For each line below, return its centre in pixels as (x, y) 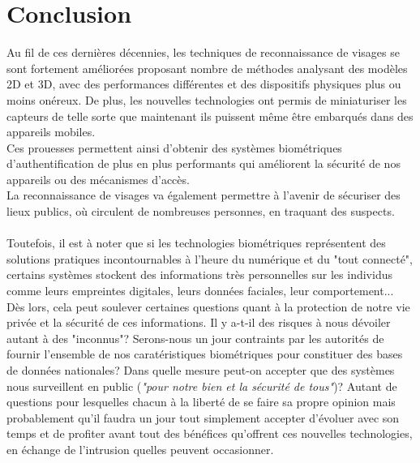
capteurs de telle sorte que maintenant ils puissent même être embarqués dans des (210, 116)
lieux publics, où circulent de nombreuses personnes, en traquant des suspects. (201, 211)
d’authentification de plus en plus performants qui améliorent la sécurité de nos (204, 163)
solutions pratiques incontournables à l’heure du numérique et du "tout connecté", (210, 258)
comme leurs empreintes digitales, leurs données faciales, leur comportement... (200, 291)
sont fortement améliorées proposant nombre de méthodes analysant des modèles (207, 68)
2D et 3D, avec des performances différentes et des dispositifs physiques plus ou (204, 84)
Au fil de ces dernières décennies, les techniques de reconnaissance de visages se (203, 52)
